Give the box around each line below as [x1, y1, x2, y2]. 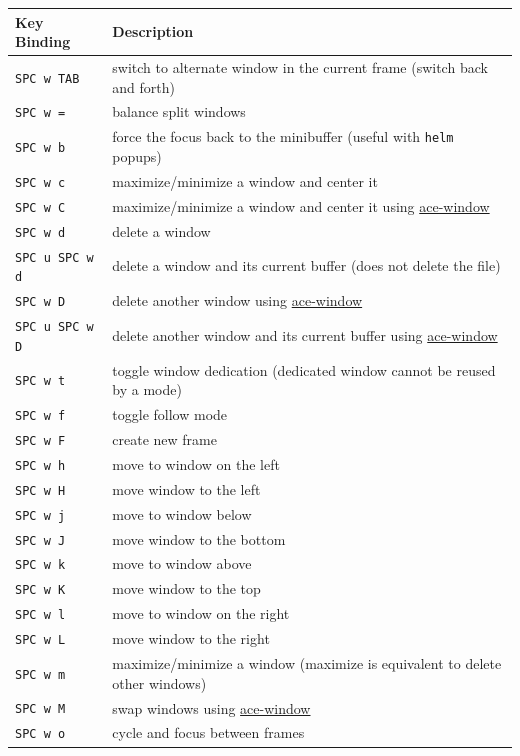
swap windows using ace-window [112, 697, 311, 718]
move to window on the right [112, 603, 290, 624]
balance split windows [112, 101, 246, 122]
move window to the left [112, 478, 261, 499]
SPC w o [15, 727, 66, 742]
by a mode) [112, 379, 182, 400]
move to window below [112, 503, 252, 524]
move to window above [112, 553, 252, 574]
